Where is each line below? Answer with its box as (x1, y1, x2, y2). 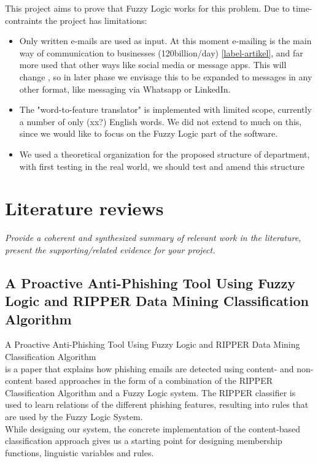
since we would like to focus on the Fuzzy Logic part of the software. (19, 127, 278, 140)
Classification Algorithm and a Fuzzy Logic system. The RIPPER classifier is (5, 386, 296, 399)
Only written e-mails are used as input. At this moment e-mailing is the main (19, 34, 312, 47)
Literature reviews (5, 196, 164, 221)
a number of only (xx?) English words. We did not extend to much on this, (19, 115, 302, 128)
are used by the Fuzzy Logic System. (5, 410, 143, 423)
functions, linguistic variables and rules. (5, 446, 154, 459)
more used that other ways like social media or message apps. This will (19, 58, 287, 71)
